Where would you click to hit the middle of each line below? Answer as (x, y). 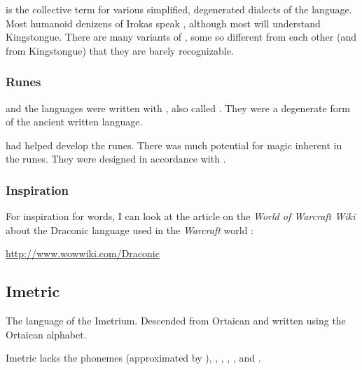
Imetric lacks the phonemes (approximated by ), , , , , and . (133, 358)
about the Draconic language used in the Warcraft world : (130, 229)
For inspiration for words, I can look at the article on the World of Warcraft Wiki (181, 216)
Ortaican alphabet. (46, 334)
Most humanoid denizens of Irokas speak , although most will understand (163, 23)
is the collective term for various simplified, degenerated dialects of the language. (179, 9)
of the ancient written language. (74, 122)
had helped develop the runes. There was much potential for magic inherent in (174, 145)
